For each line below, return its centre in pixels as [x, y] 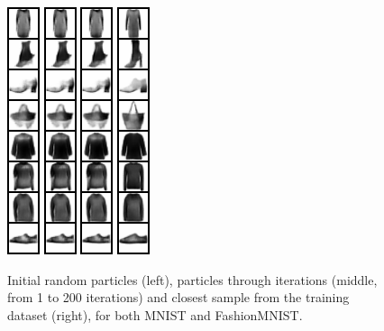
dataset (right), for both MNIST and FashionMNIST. [155, 314]
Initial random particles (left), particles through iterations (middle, [192, 279]
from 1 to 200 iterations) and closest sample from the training [178, 297]
